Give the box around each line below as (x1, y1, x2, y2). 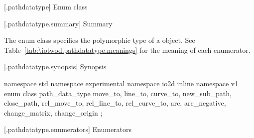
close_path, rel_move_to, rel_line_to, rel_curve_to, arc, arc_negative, (4, 98, 226, 108)
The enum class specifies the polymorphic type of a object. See (4, 35, 195, 45)
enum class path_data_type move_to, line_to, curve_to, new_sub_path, (4, 88, 232, 98)
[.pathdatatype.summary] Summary (4, 18, 113, 28)
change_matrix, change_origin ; (4, 107, 103, 118)
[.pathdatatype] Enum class (4, 1, 88, 11)
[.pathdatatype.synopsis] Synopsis (4, 61, 107, 72)
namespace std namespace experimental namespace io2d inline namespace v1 (4, 78, 239, 88)
